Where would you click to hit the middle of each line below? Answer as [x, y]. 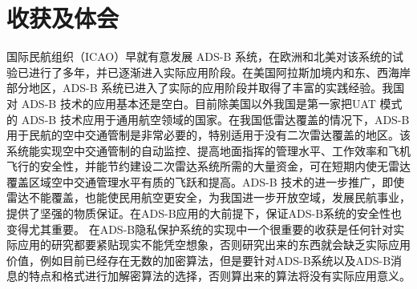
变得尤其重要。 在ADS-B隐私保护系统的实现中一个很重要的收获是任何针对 [200, 229]
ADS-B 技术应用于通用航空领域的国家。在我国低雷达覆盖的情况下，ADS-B [215, 119]
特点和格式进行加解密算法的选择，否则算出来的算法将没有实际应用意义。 [219, 276]
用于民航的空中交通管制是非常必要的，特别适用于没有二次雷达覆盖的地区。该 [208, 135]
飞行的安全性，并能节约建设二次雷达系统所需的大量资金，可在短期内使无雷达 [208, 166]
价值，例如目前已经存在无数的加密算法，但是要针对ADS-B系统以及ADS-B [199, 260]
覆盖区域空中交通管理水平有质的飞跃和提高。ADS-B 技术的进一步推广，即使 [206, 181]
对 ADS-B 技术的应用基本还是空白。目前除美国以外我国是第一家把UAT [191, 103]
